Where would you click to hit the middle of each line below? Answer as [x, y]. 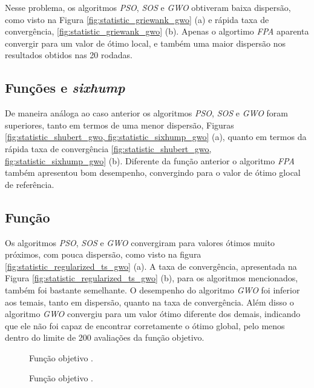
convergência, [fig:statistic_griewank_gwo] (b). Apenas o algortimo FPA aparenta [157, 31]
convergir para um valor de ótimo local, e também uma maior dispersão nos [145, 43]
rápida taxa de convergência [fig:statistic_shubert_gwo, [108, 148]
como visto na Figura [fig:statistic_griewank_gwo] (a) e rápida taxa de [137, 19]
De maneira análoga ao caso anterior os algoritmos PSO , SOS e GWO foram [147, 113]
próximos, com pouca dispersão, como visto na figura [103, 254]
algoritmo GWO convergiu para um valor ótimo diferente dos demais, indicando [153, 314]
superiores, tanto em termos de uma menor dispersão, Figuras [119, 125]
